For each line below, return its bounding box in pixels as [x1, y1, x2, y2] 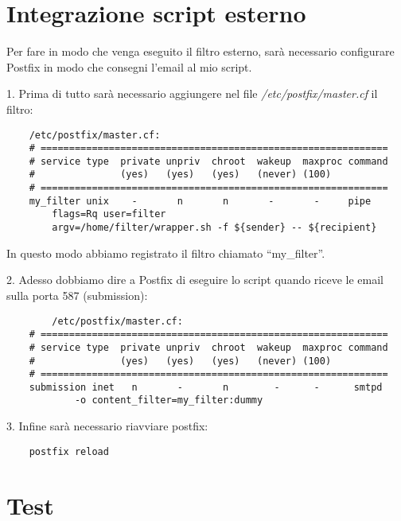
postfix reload [29, 445, 109, 457]
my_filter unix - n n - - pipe [29, 195, 372, 207]
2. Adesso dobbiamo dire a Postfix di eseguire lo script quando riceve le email [6, 271, 383, 288]
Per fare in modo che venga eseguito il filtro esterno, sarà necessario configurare [6, 43, 395, 60]
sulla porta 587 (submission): [6, 286, 148, 303]
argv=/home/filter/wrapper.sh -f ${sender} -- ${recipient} [52, 222, 377, 234]
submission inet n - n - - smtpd [29, 381, 383, 393]
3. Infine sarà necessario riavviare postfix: [6, 418, 208, 434]
